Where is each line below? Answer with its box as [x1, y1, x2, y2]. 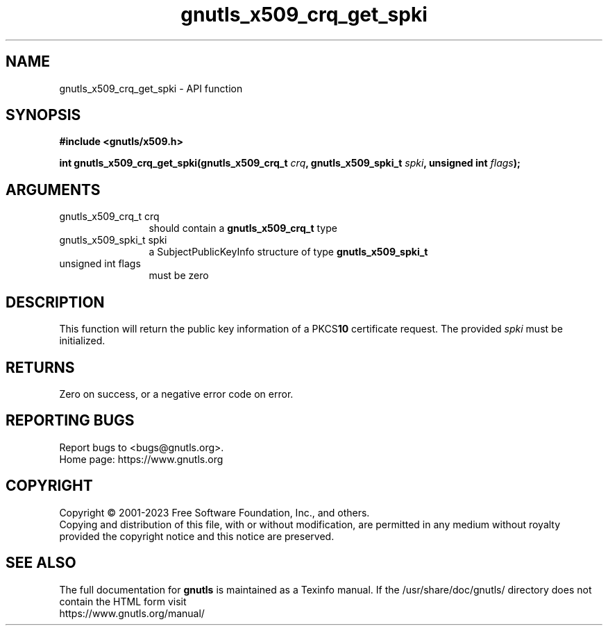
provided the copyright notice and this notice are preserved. [59, 530, 335, 542]
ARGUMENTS [6, 180, 101, 199]
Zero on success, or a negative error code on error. [59, 387, 294, 400]
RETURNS [6, 358, 75, 376]
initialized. [59, 335, 105, 347]
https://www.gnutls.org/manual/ [59, 607, 205, 619]
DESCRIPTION [6, 293, 105, 311]
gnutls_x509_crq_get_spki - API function [59, 82, 243, 94]
